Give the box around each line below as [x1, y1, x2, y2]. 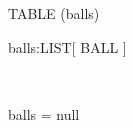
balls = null [8, 103, 80, 124]
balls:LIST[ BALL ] [8, 36, 127, 57]
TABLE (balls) [8, 3, 100, 23]
